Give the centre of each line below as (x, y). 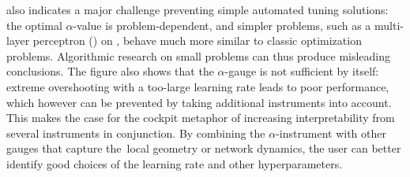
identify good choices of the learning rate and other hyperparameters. (175, 163)
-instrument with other (331, 133)
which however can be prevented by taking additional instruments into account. (199, 102)
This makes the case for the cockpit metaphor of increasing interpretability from (201, 118)
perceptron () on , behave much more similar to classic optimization (197, 41)
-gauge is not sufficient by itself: (302, 71)
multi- (389, 25)
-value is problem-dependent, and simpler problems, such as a (222, 25)
